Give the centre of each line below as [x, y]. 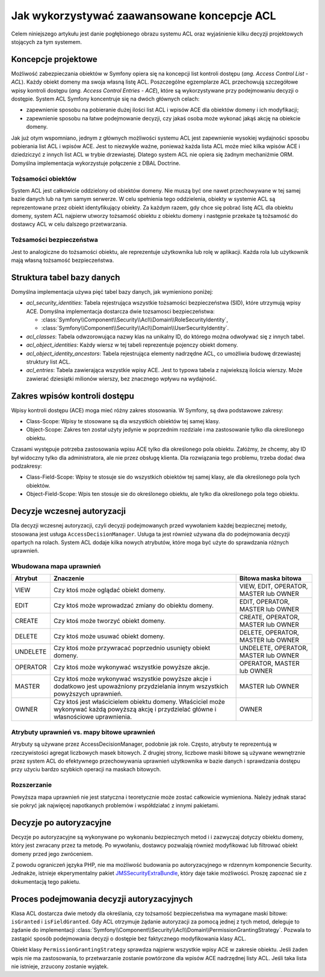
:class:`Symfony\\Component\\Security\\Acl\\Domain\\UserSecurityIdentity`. [135, 328]
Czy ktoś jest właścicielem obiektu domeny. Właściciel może [139, 702]
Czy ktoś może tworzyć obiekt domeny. [109, 621]
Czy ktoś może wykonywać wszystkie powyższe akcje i [132, 679]
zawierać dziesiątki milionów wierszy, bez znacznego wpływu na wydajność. [122, 379]
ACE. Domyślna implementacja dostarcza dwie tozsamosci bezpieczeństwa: [120, 311]
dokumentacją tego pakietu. [46, 881]
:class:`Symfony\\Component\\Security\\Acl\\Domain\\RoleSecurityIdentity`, [135, 320]
